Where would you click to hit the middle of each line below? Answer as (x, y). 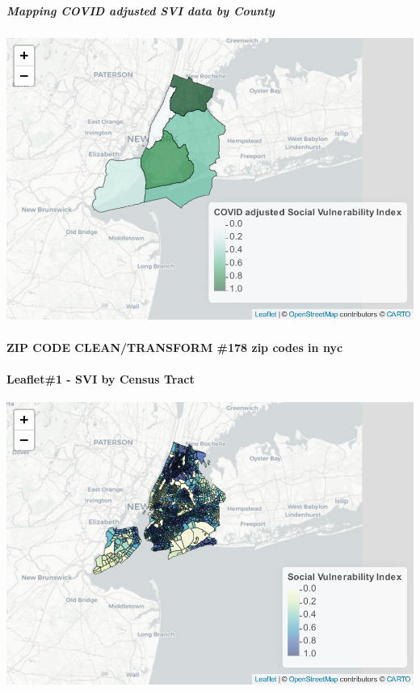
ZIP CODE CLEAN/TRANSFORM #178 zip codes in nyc (175, 347)
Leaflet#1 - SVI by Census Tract (101, 378)
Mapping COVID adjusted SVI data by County (141, 10)
